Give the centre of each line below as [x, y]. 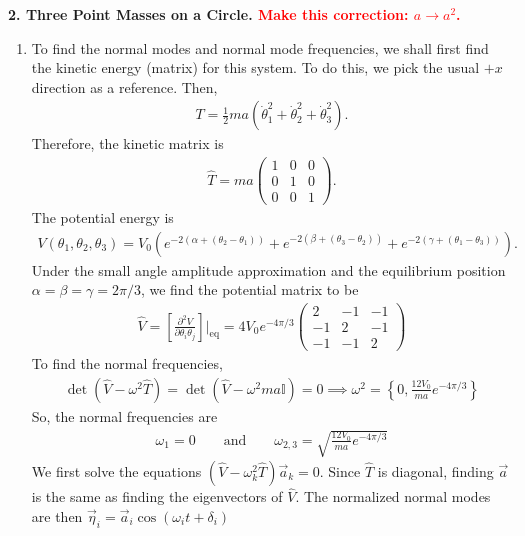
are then [57, 515]
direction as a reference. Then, [124, 86]
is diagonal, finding [435, 470]
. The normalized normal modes [393, 496]
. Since [340, 470]
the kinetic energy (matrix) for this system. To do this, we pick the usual [255, 67]
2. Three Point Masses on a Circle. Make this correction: [208, 14]
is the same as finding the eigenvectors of [157, 496]
